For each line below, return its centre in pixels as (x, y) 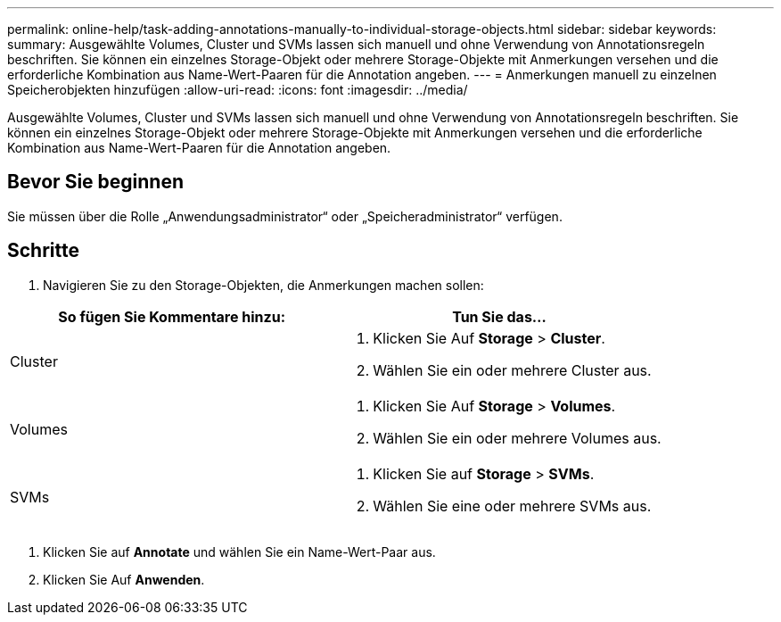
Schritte (43, 251)
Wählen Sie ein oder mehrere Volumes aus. (517, 438)
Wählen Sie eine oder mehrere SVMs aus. (512, 506)
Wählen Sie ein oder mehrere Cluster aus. (512, 370)
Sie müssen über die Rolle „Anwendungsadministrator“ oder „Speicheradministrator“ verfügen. (285, 216)
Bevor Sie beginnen (96, 182)
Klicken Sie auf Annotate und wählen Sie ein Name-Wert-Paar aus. (239, 552)
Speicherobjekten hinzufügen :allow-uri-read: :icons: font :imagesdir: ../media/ (238, 90)
